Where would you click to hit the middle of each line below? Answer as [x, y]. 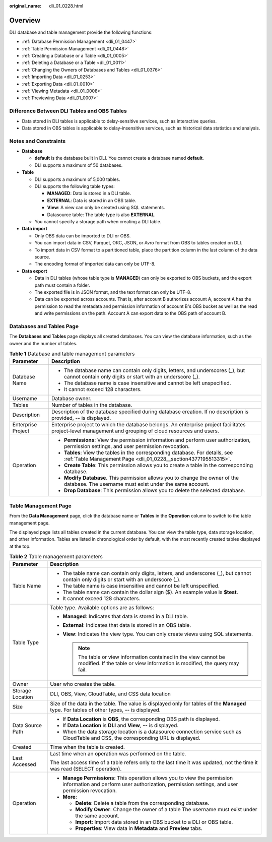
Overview [25, 20]
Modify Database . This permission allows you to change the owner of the [151, 478]
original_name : [25, 6]
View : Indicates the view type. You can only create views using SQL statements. [158, 634]
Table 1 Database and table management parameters [72, 354]
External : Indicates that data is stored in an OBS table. [127, 625]
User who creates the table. [83, 684]
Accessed [24, 764]
